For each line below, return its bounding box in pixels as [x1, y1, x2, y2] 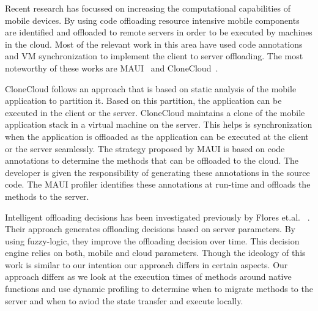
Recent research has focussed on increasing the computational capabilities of [5, 2, 291, 14]
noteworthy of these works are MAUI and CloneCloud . [5, 61, 218, 74]
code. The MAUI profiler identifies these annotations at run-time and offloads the [5, 178, 311, 191]
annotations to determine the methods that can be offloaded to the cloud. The [5, 154, 299, 167]
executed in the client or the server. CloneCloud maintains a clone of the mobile [5, 106, 305, 119]
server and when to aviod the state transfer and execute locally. [5, 294, 243, 307]
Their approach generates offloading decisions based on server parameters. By [5, 222, 295, 235]
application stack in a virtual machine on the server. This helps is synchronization [5, 118, 312, 131]
